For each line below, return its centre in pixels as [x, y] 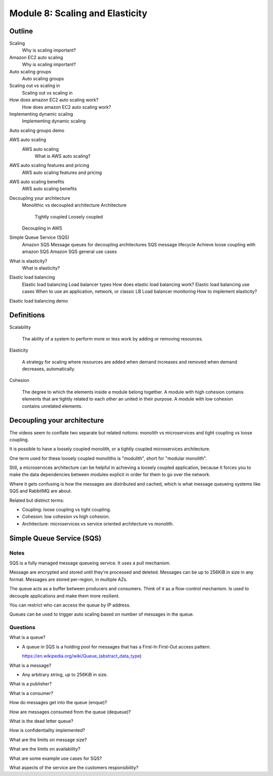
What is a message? [30, 665]
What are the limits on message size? [48, 740]
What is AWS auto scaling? [62, 156]
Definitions [27, 315]
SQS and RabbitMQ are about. [41, 491]
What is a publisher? [31, 684]
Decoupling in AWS [42, 228]
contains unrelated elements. [52, 406]
